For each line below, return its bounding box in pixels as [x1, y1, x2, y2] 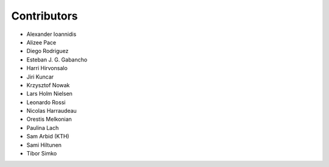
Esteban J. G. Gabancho [26, 55, 88, 63]
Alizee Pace [26, 38, 57, 46]
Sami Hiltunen [26, 141, 62, 149]
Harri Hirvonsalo [26, 65, 68, 72]
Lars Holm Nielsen [26, 90, 73, 98]
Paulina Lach [26, 124, 59, 131]
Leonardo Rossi [26, 98, 66, 106]
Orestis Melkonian [26, 116, 73, 123]
